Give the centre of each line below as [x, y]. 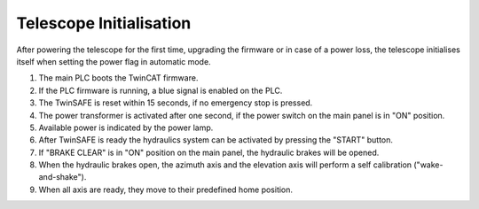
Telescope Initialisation [104, 23]
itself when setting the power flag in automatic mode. [114, 61]
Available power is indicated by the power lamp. [126, 128]
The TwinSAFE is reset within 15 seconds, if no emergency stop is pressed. [176, 103]
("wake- [428, 165]
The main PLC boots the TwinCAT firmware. [118, 78]
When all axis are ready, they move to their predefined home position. [165, 190]
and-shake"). [63, 177]
